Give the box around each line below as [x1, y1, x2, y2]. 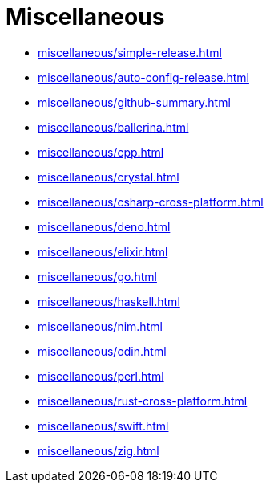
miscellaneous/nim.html [38, 319, 163, 333]
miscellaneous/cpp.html [38, 145, 164, 159]
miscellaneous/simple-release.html [38, 45, 222, 59]
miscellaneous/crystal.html [38, 169, 179, 184]
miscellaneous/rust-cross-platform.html [38, 393, 248, 408]
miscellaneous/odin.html [38, 344, 167, 358]
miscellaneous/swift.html [38, 418, 169, 433]
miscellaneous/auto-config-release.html [38, 70, 249, 84]
